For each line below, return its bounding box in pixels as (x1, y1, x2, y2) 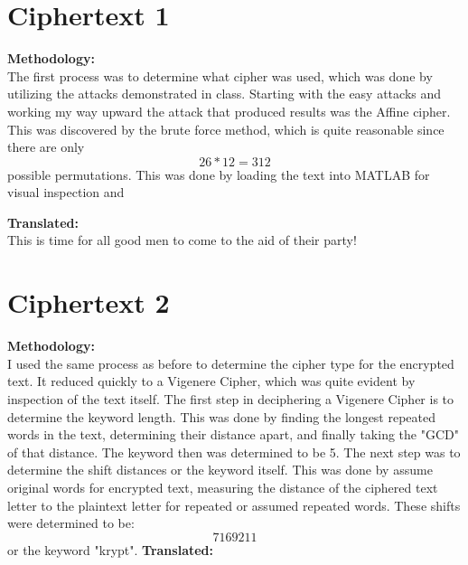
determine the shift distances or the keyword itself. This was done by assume (7, 460, 433, 479)
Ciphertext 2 (7, 284, 170, 321)
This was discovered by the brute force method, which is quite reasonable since (7, 119, 445, 138)
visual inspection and (7, 183, 125, 202)
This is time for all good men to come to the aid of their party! (7, 231, 357, 250)
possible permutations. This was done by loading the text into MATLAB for (7, 165, 430, 184)
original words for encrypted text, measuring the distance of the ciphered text (7, 477, 438, 496)
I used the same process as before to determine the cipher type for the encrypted (7, 353, 454, 372)
